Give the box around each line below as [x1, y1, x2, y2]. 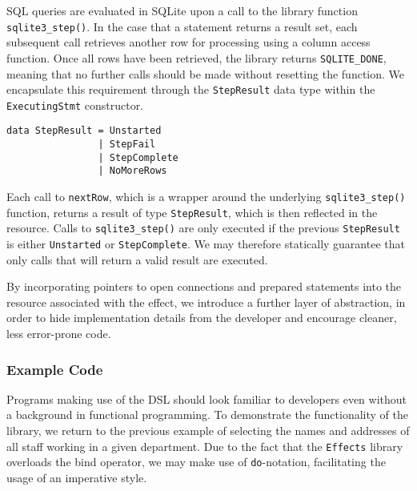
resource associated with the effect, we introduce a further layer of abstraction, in [6, 293, 406, 310]
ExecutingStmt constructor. [6, 96, 144, 113]
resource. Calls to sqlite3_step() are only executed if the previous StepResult [6, 219, 400, 236]
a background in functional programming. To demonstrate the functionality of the [6, 406, 408, 423]
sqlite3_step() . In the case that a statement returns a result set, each [6, 18, 358, 34]
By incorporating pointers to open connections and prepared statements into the [6, 278, 402, 295]
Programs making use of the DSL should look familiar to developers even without [6, 390, 407, 407]
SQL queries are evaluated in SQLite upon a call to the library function [6, 2, 358, 18]
